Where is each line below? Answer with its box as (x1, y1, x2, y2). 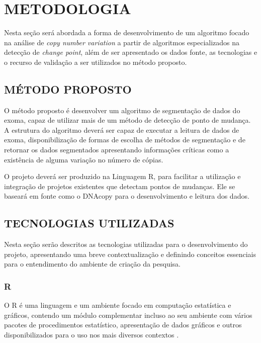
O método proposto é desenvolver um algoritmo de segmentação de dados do (4, 105, 240, 115)
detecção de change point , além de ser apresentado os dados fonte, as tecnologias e (4, 47, 257, 57)
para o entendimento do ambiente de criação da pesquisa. (4, 259, 181, 269)
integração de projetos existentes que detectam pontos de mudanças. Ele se (4, 181, 235, 191)
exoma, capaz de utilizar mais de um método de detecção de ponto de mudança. (4, 115, 251, 125)
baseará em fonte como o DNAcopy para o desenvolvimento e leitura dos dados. (4, 191, 249, 201)
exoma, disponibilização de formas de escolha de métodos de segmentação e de (4, 134, 245, 145)
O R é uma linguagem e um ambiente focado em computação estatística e (4, 300, 231, 310)
